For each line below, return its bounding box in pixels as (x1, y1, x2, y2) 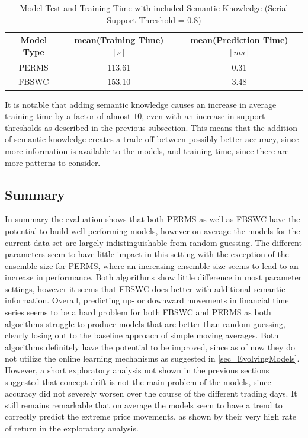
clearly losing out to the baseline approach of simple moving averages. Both (5, 329, 279, 341)
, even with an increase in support (142, 110, 265, 122)
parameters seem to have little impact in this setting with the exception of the (5, 248, 289, 260)
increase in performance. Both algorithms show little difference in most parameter (5, 271, 302, 283)
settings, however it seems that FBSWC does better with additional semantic (5, 282, 285, 295)
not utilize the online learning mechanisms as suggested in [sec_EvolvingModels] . (5, 352, 300, 365)
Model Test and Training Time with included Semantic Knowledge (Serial (20, 2, 288, 14)
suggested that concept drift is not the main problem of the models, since (5, 375, 271, 388)
